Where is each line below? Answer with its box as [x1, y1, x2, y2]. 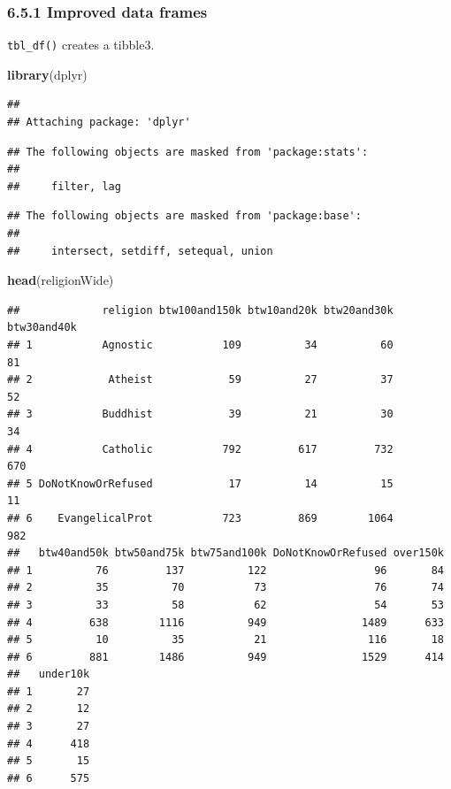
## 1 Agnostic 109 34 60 [7, 339, 394, 351]
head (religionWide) [7, 271, 114, 289]
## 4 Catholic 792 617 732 [7, 442, 394, 456]
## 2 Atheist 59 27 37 [7, 373, 394, 387]
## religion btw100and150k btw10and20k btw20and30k [7, 303, 394, 317]
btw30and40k [7, 321, 77, 334]
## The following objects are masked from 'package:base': [7, 210, 362, 223]
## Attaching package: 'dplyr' [7, 116, 191, 129]
